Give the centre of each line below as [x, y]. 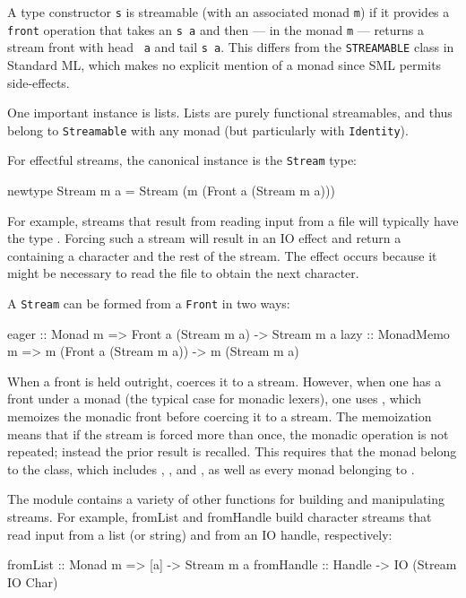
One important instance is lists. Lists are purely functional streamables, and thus [230, 113]
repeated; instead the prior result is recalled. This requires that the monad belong [232, 451]
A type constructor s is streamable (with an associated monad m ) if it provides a [229, 12]
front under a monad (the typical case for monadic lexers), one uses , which [215, 399]
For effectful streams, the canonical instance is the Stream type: [182, 160]
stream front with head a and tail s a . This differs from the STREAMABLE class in [231, 47]
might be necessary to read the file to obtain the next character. [183, 273]
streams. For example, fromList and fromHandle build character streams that [220, 517]
